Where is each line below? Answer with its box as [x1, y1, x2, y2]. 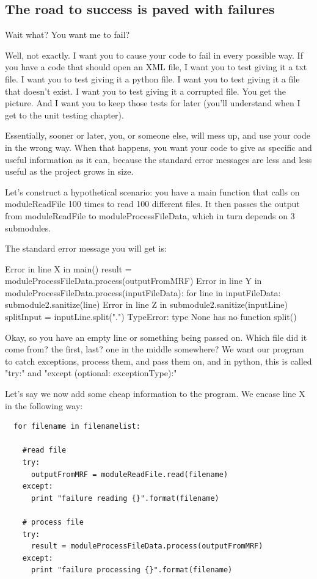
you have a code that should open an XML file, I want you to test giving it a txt [5, 60, 307, 73]
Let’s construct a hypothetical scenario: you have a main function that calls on [5, 185, 300, 198]
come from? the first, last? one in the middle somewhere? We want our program [5, 343, 304, 355]
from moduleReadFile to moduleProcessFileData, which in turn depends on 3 [5, 209, 295, 222]
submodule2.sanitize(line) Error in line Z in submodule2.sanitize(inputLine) [5, 298, 288, 311]
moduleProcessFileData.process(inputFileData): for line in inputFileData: [5, 286, 281, 299]
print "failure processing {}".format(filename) [31, 566, 233, 575]
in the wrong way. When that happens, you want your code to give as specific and [5, 140, 312, 153]
